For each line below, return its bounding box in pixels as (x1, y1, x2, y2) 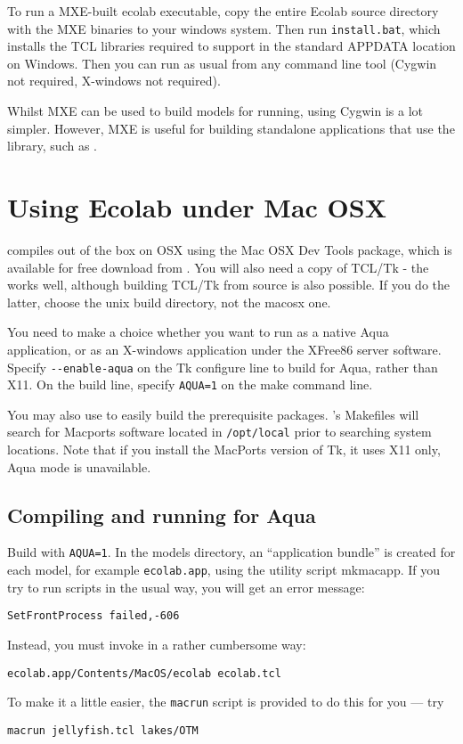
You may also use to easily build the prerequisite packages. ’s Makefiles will (7, 405, 419, 423)
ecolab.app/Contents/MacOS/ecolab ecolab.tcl (7, 666, 281, 680)
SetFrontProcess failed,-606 (7, 609, 180, 623)
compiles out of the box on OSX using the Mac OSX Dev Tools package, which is (7, 240, 452, 258)
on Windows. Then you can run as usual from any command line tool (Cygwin (7, 53, 437, 72)
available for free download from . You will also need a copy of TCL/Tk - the (7, 258, 429, 276)
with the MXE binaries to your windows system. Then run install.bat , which (7, 19, 441, 37)
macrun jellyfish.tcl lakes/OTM (7, 724, 199, 737)
